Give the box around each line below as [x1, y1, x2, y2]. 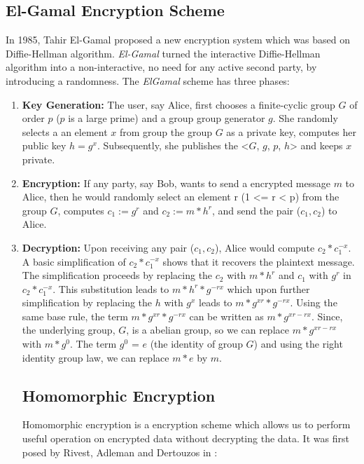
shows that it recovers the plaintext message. [162, 254, 355, 268]
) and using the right [253, 336, 343, 351]
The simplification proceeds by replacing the [22, 268, 213, 282]
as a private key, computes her [226, 124, 357, 139]
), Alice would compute [214, 240, 315, 254]
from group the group [119, 124, 212, 139]
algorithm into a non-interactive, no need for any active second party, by [6, 60, 317, 74]
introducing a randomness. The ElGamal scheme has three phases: [6, 73, 290, 88]
